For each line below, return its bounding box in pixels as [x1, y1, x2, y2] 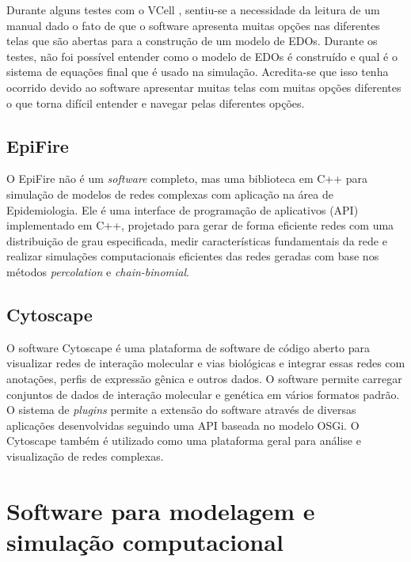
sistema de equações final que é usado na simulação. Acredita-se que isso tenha [6, 63, 389, 80]
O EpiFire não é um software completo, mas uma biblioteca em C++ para [6, 170, 368, 187]
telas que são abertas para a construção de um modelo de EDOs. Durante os [6, 32, 378, 49]
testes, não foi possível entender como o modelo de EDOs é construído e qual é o [6, 47, 398, 64]
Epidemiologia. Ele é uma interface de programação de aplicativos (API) [6, 201, 359, 218]
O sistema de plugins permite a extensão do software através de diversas [6, 401, 356, 418]
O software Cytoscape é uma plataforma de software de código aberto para [6, 339, 370, 355]
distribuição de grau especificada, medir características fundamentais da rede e [6, 232, 387, 249]
